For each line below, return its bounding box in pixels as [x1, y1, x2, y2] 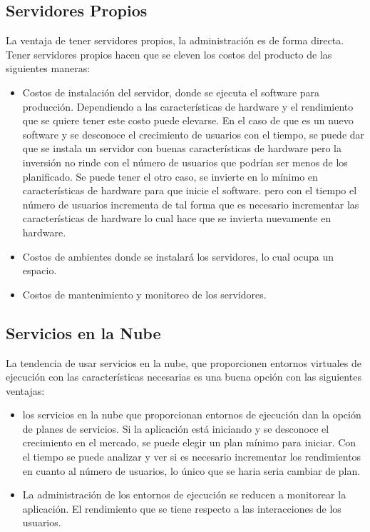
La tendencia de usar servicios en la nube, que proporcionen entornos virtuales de [6, 355, 361, 370]
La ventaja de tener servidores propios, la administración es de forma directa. [6, 33, 344, 48]
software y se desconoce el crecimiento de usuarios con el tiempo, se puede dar [22, 126, 365, 141]
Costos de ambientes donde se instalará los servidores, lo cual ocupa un [22, 249, 334, 264]
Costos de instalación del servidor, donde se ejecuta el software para [22, 84, 320, 99]
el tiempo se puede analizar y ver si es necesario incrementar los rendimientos [22, 449, 361, 464]
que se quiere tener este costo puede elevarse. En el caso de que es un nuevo [22, 113, 354, 128]
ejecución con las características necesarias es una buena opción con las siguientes [6, 369, 361, 384]
